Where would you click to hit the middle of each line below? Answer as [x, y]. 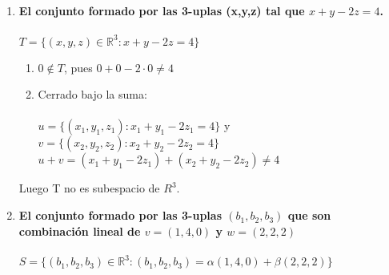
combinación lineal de [80, 231]
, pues [78, 67]
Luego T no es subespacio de [89, 188]
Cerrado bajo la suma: [92, 94]
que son [309, 215]
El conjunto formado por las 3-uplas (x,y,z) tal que [162, 10]
